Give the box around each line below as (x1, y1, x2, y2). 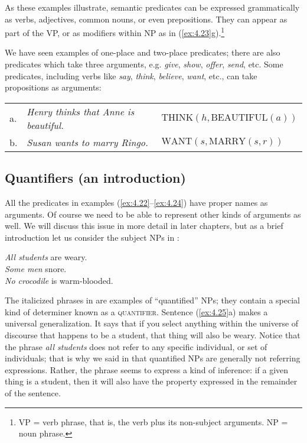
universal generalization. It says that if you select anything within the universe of (5, 317, 299, 329)
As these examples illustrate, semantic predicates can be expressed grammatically (5, 1, 300, 13)
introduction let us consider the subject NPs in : (5, 231, 179, 243)
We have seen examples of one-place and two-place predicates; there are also (5, 46, 280, 59)
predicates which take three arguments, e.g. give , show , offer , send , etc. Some (5, 58, 283, 70)
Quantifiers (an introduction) (5, 169, 186, 187)
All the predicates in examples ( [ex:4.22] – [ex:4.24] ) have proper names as (5, 196, 268, 209)
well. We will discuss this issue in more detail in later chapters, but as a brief (5, 219, 283, 232)
